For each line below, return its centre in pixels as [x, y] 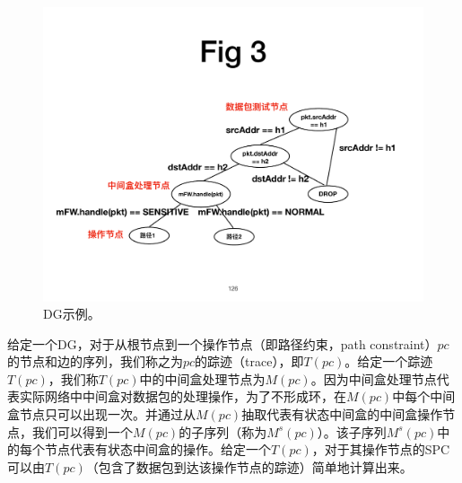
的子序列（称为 [223, 431]
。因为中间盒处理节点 [374, 378]
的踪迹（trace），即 [249, 361]
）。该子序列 [352, 431]
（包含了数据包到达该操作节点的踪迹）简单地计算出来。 [249, 466]
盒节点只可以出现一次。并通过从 [101, 414]
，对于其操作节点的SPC [381, 449]
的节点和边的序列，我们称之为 [95, 361]
